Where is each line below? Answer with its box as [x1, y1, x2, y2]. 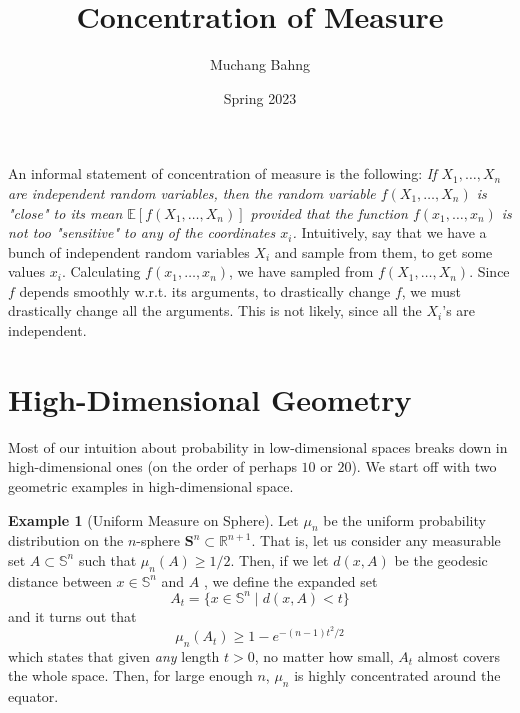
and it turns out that [8, 605, 137, 626]
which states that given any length [8, 645, 220, 666]
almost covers [417, 645, 501, 666]
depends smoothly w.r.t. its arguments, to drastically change [19, 280, 391, 301]
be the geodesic [394, 549, 488, 570]
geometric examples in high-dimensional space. [8, 475, 294, 496]
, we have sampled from [229, 261, 374, 282]
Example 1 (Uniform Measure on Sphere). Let [8, 509, 299, 530]
